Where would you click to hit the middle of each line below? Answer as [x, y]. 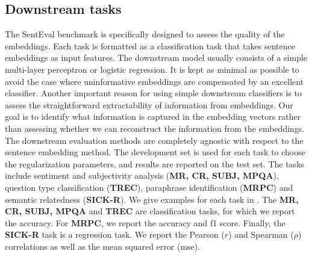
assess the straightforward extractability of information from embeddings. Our [149, 104]
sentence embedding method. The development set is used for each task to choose [155, 152]
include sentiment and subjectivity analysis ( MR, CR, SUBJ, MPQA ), [142, 175]
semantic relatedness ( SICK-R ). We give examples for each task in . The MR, [152, 199]
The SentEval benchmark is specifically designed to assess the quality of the [145, 34]
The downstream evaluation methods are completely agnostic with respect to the [154, 140]
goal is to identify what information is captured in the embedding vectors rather [153, 116]
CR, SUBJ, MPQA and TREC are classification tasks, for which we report [150, 211]
